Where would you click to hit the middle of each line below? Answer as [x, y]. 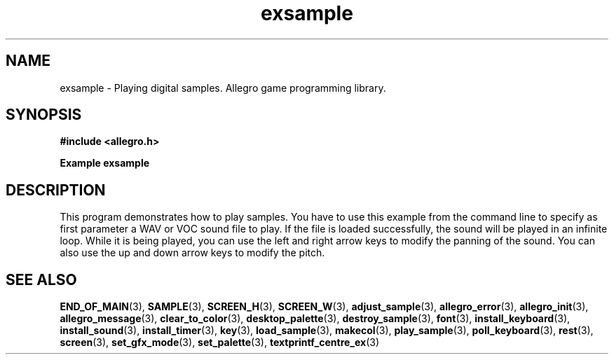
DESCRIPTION [56, 190]
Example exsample [105, 163]
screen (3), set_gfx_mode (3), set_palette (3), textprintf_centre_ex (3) [220, 342]
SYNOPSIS [44, 115]
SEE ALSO [41, 279]
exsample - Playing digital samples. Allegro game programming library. [223, 88]
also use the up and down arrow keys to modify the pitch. [192, 253]
